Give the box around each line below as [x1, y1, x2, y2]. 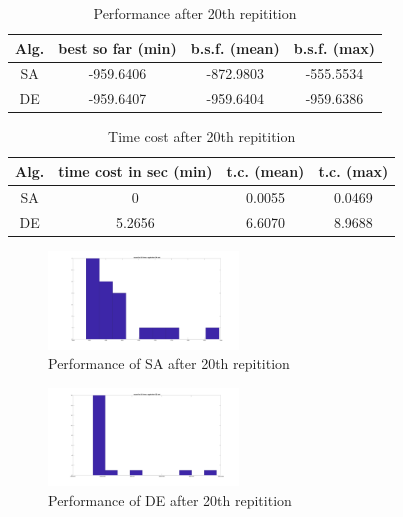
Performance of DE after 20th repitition [48, 490, 292, 511]
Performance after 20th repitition [93, 3, 297, 23]
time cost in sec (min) [58, 160, 213, 181]
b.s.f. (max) [293, 37, 376, 58]
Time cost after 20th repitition [108, 126, 296, 147]
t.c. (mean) [226, 160, 305, 181]
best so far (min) [58, 37, 177, 58]
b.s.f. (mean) [190, 37, 280, 58]
